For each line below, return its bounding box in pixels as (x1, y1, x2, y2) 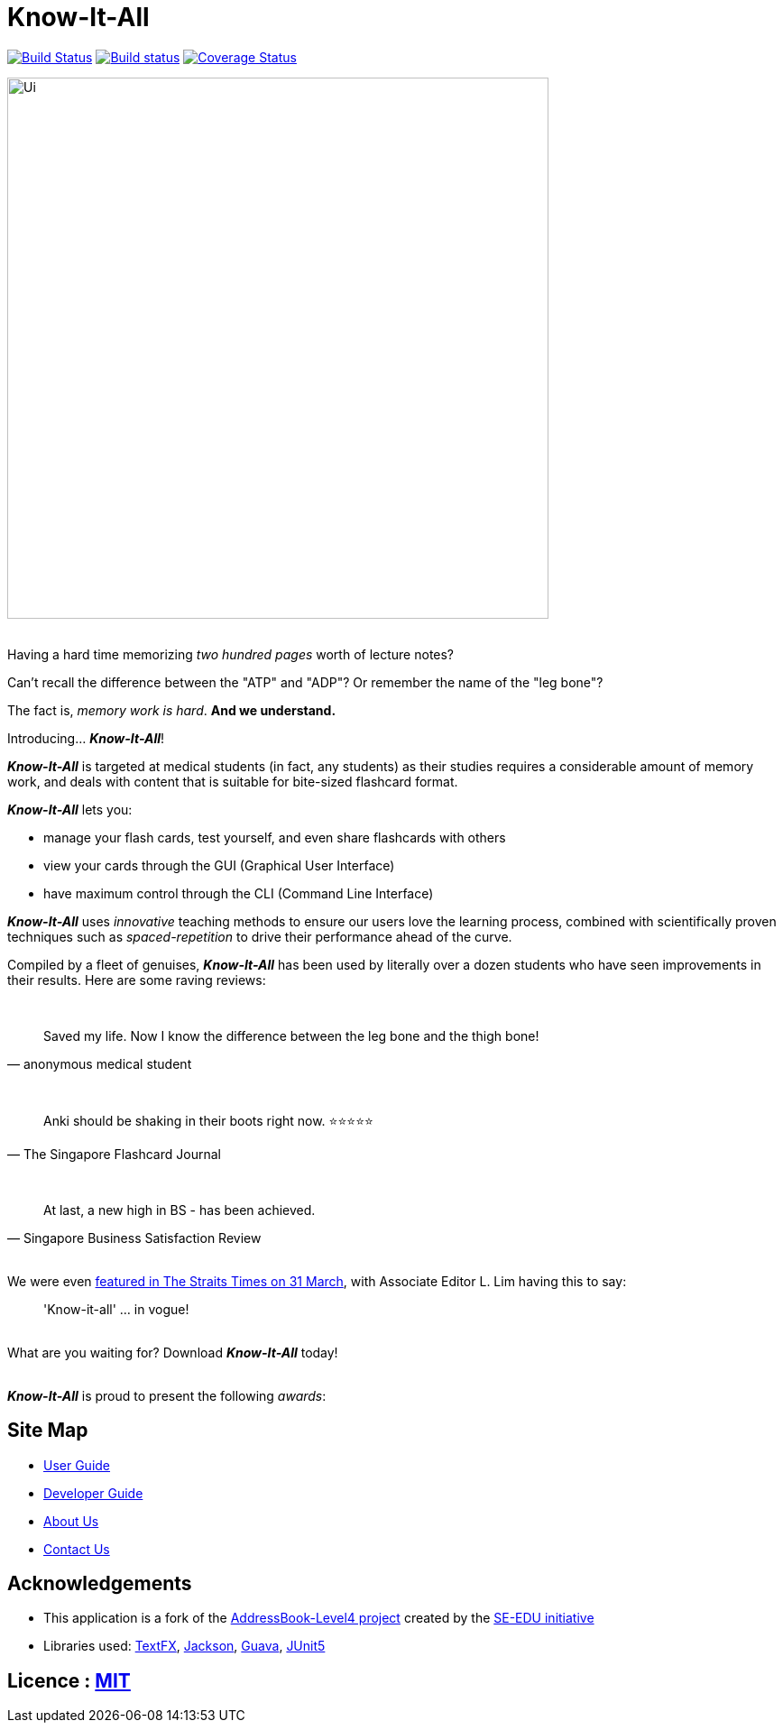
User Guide (43, 1457, 111, 1473)
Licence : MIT (7, 1669, 131, 1692)
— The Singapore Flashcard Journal (7, 1146, 221, 1162)
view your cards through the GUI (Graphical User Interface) (43, 857, 395, 873)
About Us (43, 1513, 99, 1529)
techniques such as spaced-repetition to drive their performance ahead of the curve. (7, 928, 512, 944)
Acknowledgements (7, 1572, 192, 1596)
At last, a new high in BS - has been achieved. (43, 1201, 316, 1218)
